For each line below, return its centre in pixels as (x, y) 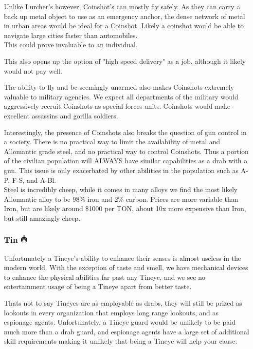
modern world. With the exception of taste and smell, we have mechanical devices (126, 267)
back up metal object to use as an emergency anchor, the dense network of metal (125, 16)
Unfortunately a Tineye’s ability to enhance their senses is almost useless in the (123, 258)
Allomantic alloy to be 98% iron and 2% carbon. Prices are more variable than (121, 199)
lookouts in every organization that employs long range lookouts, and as (111, 312)
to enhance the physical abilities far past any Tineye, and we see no (105, 277)
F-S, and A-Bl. (34, 180)
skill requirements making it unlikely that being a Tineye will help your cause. (121, 341)
